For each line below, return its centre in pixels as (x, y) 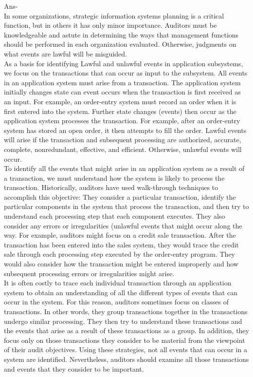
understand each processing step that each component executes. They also (115, 216)
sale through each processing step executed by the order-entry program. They (120, 254)
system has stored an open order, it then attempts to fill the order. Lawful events (125, 130)
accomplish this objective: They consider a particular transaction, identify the (120, 197)
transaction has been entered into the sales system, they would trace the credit (121, 244)
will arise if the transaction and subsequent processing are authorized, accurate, (123, 140)
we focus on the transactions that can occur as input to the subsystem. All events (126, 73)
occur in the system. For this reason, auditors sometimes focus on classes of (116, 302)
